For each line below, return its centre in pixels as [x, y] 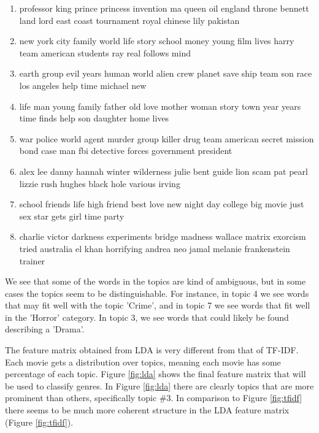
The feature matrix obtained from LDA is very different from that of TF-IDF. [152, 350]
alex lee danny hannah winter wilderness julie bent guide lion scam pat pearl [163, 171]
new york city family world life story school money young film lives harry [157, 41]
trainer [32, 260]
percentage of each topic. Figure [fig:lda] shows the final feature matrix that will [156, 374]
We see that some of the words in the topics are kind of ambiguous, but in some [156, 281]
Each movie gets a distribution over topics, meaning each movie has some [143, 362]
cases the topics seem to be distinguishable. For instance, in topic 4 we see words [157, 293]
